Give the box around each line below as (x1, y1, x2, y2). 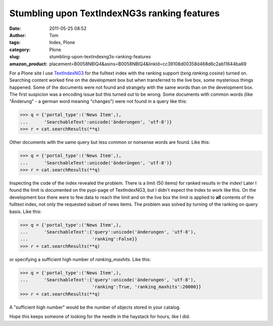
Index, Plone (49, 40, 75, 46)
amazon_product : (9, 61, 48, 67)
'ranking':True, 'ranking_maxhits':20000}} (92, 284, 202, 290)
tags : (9, 40, 21, 46)
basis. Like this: (9, 208, 42, 214)
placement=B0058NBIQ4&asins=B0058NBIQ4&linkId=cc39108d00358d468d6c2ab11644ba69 (49, 61, 247, 67)
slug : (9, 54, 20, 60)
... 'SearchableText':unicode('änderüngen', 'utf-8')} (20, 160, 172, 166)
